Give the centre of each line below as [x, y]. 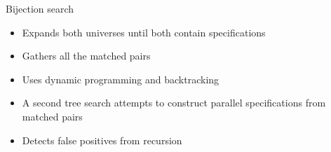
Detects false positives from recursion [102, 140]
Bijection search [40, 8]
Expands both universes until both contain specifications [144, 32]
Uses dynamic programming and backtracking [121, 79]
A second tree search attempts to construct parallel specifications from [174, 103]
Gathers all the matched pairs [86, 56]
